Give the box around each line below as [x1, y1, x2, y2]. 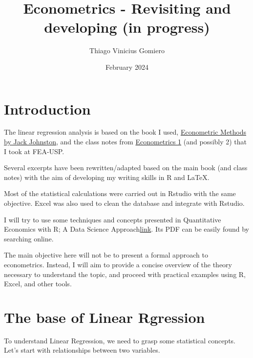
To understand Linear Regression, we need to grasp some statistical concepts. [4, 335, 235, 345]
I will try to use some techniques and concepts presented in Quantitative [4, 214, 221, 224]
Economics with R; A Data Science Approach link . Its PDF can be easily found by [4, 224, 249, 234]
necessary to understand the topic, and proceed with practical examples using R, [4, 269, 246, 279]
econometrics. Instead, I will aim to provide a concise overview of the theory [4, 259, 232, 269]
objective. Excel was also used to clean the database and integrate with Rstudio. [4, 198, 245, 208]
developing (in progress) [44, 17, 210, 37]
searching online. [4, 233, 54, 243]
